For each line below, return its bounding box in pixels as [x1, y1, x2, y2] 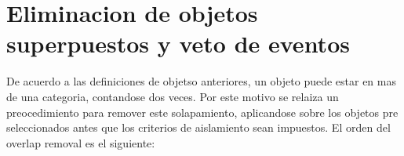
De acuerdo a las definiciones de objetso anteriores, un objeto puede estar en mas [6, 73, 396, 89]
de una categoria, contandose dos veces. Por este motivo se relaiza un [6, 88, 339, 104]
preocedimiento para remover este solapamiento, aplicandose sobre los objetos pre [6, 103, 399, 120]
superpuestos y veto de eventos [6, 27, 350, 60]
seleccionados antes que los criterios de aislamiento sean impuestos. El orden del [6, 119, 391, 136]
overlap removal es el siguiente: [6, 134, 155, 151]
